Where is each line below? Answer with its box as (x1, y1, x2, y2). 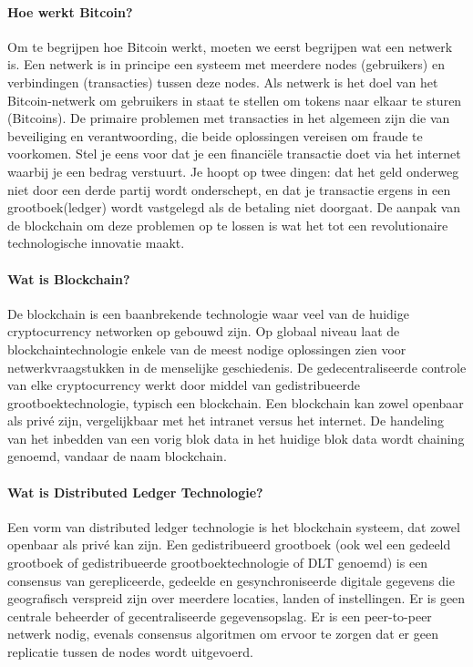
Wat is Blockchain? (7, 269, 130, 288)
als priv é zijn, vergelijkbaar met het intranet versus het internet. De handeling (7, 411, 445, 430)
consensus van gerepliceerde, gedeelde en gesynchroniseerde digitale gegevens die (7, 570, 455, 590)
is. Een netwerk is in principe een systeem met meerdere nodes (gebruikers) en (7, 55, 445, 74)
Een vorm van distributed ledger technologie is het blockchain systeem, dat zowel (7, 517, 460, 536)
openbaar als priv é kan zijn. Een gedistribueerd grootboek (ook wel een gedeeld (7, 535, 451, 554)
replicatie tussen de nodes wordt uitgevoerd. (7, 642, 253, 662)
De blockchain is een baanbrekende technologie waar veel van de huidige (7, 303, 409, 323)
